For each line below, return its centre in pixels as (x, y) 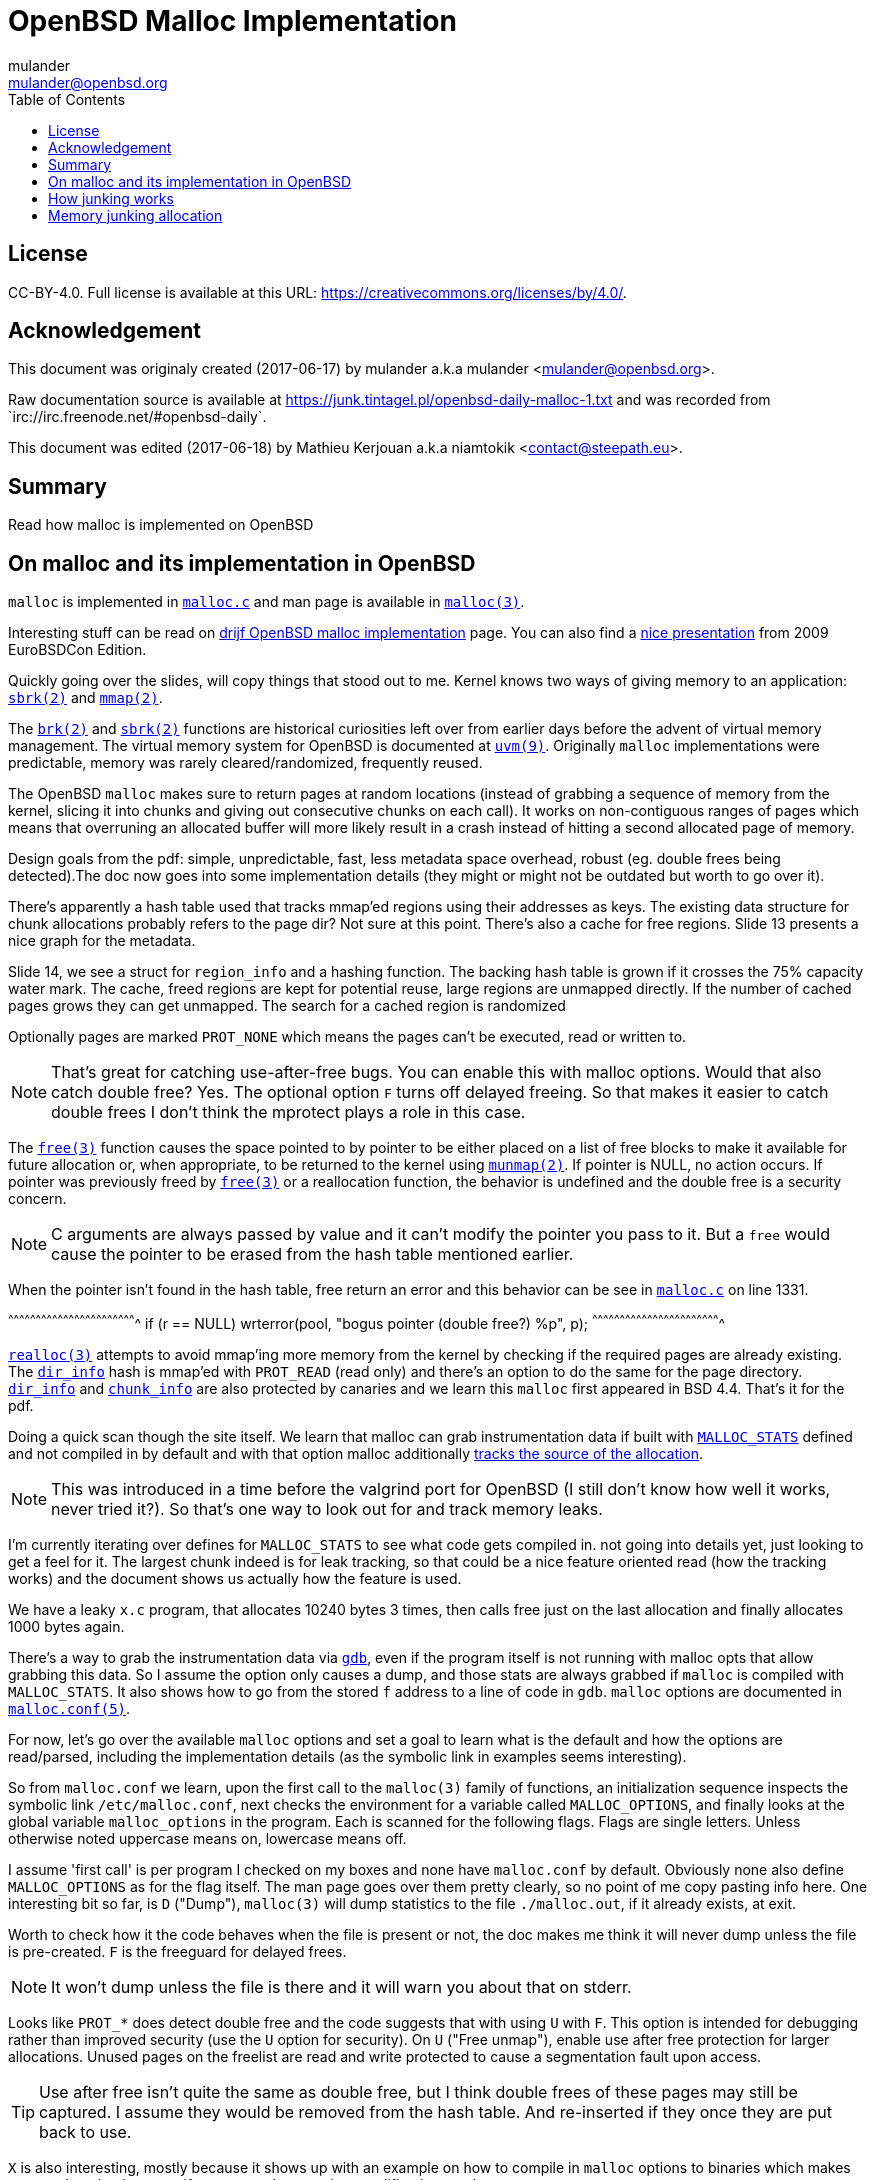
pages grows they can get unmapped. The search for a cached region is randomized (287, 1006)
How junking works (111, 198)
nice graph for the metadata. (102, 941)
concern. (37, 1199)
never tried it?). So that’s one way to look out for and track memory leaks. (327, 1508)
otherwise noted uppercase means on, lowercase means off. (207, 1838)
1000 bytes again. (66, 1626)
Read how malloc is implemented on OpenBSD (161, 525)
